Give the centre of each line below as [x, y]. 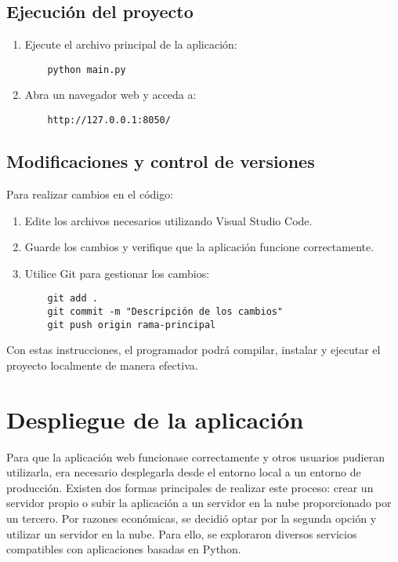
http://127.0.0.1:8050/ [109, 120]
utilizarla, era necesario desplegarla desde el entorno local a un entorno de [184, 472]
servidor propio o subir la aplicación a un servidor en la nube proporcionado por [199, 503]
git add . [72, 299]
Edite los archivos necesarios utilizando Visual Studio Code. [168, 220]
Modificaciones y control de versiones [161, 161]
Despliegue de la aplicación [155, 419]
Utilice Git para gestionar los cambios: [117, 273]
